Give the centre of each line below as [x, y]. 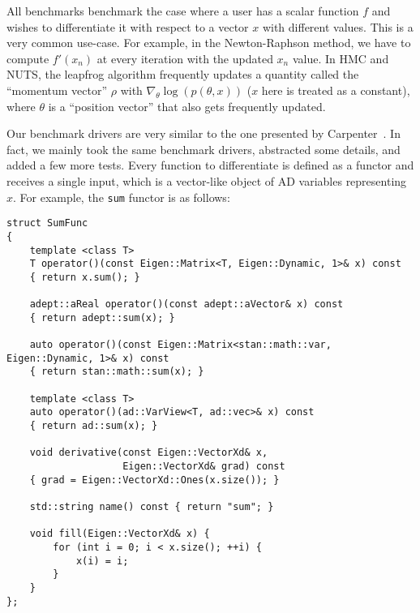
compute [28, 58]
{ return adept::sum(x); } [102, 317]
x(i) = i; [102, 561]
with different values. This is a [338, 26]
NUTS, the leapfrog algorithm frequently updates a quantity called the [183, 74]
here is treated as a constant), [336, 90]
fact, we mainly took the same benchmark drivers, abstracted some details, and [204, 149]
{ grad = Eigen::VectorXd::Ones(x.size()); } [154, 480]
